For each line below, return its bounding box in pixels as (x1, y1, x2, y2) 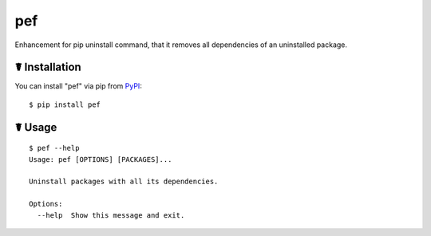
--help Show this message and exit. (37, 210, 185, 219)
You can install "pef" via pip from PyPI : (14, 81, 143, 91)
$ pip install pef (29, 100, 101, 109)
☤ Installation (14, 61, 81, 74)
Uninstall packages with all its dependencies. (29, 177, 219, 187)
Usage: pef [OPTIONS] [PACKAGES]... (29, 155, 172, 163)
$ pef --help (29, 144, 80, 153)
